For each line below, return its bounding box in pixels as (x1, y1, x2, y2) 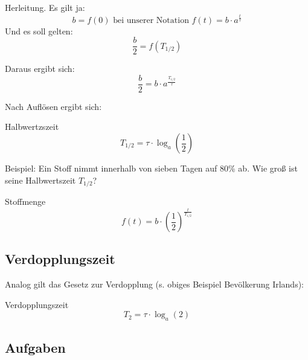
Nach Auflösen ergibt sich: (5, 100, 102, 112)
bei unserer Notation (113, 16, 189, 25)
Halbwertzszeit (5, 120, 59, 133)
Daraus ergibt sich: (5, 62, 75, 75)
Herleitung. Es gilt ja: (5, 1, 85, 13)
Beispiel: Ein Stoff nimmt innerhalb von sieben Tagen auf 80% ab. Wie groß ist (5, 162, 298, 175)
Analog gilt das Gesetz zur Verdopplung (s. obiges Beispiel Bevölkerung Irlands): (5, 278, 304, 291)
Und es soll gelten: (5, 24, 73, 37)
